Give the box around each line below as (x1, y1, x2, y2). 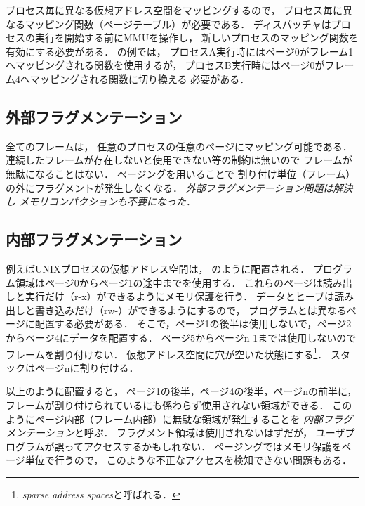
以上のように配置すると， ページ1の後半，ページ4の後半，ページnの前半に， (6, 384, 357, 398)
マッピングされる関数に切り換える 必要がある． (29, 71, 250, 86)
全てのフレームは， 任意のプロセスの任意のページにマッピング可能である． (6, 138, 352, 153)
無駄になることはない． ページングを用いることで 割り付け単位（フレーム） (6, 166, 356, 181)
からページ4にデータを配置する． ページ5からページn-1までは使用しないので (6, 330, 357, 344)
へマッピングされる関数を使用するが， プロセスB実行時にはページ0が (6, 58, 325, 72)
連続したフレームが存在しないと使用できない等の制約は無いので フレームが (6, 153, 352, 167)
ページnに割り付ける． (34, 360, 139, 375)
